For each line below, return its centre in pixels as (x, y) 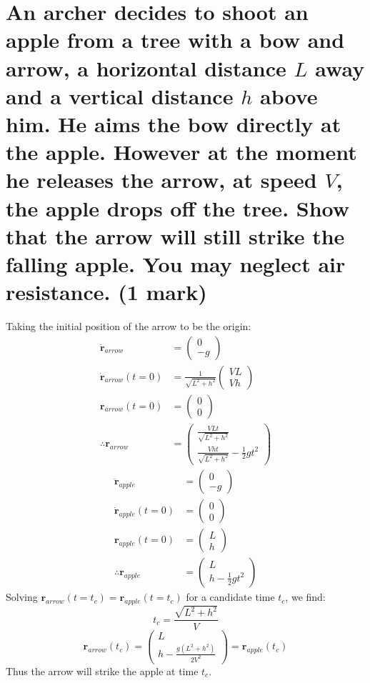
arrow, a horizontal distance (146, 68)
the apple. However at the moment (181, 152)
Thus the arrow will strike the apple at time (102, 670)
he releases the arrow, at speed (161, 180)
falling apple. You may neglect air (176, 263)
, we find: (305, 597)
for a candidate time (230, 597)
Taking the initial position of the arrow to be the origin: (129, 326)
